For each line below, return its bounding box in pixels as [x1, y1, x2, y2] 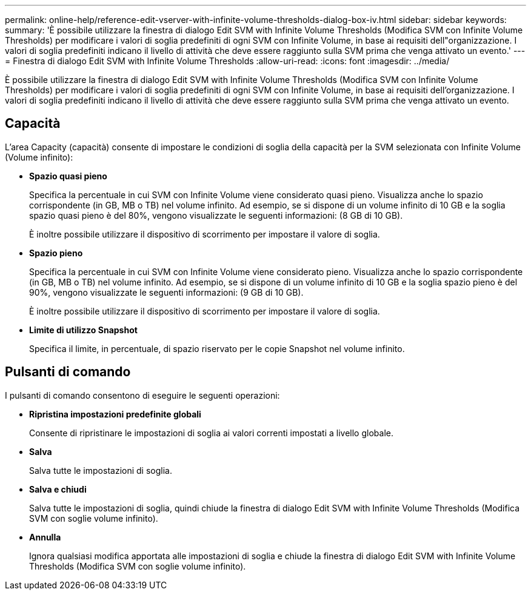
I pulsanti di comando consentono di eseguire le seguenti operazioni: [5, 390, 280, 401]
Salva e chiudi [29, 484, 87, 494]
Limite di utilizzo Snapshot [29, 324, 138, 335]
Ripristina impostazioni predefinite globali [29, 408, 201, 419]
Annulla [29, 531, 61, 542]
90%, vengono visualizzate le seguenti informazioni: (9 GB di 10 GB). [29, 287, 304, 297]
